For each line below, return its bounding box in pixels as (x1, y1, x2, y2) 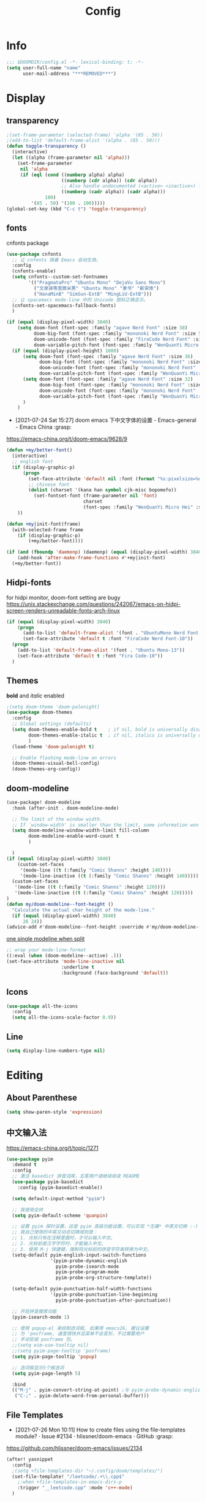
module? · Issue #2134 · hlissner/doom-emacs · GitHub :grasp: (15, 1432, 174, 1439)
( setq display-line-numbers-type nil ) (6, 1048, 105, 1054)
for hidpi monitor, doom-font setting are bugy (6, 594, 121, 601)
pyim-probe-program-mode (55, 1269, 120, 1275)
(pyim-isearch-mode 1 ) (12, 1314, 70, 1320)
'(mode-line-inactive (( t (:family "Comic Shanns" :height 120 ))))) (14, 890, 193, 896)
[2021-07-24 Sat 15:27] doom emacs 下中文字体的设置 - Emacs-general (15, 416, 197, 424)
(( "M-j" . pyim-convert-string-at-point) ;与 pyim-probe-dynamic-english (12, 1387, 204, 1393)
